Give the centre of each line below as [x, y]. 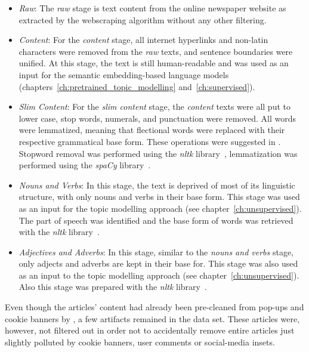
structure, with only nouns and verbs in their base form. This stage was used [159, 197]
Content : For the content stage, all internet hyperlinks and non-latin [143, 40]
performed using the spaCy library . [85, 165]
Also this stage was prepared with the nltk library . [113, 287]
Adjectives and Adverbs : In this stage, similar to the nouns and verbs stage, [156, 251]
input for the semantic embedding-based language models [124, 74]
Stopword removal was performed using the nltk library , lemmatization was [158, 153]
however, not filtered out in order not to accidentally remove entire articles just [150, 330]
